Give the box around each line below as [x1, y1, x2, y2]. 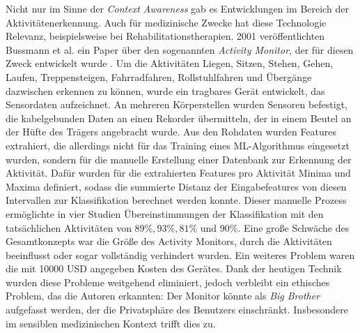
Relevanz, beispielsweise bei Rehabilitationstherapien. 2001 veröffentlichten [6, 29, 325, 43]
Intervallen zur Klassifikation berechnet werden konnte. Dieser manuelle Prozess [6, 193, 347, 207]
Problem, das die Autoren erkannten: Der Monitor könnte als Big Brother [6, 288, 320, 303]
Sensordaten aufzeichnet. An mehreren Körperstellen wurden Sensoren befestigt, [6, 97, 347, 112]
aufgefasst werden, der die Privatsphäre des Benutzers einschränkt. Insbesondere [6, 302, 349, 317]
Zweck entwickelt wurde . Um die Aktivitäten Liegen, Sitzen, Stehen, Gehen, [6, 56, 334, 71]
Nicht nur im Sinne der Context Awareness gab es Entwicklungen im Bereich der [6, 1, 349, 15]
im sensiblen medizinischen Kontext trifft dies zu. [6, 316, 216, 330]
